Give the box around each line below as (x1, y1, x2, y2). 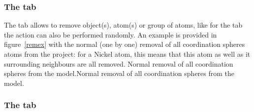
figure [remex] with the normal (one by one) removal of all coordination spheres (4, 39, 245, 49)
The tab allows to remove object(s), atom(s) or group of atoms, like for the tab (4, 20, 243, 30)
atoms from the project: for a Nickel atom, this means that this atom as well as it (4, 49, 251, 59)
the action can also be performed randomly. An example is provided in (4, 29, 217, 39)
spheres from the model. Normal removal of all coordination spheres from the (4, 68, 235, 78)
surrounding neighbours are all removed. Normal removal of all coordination (4, 58, 233, 69)
